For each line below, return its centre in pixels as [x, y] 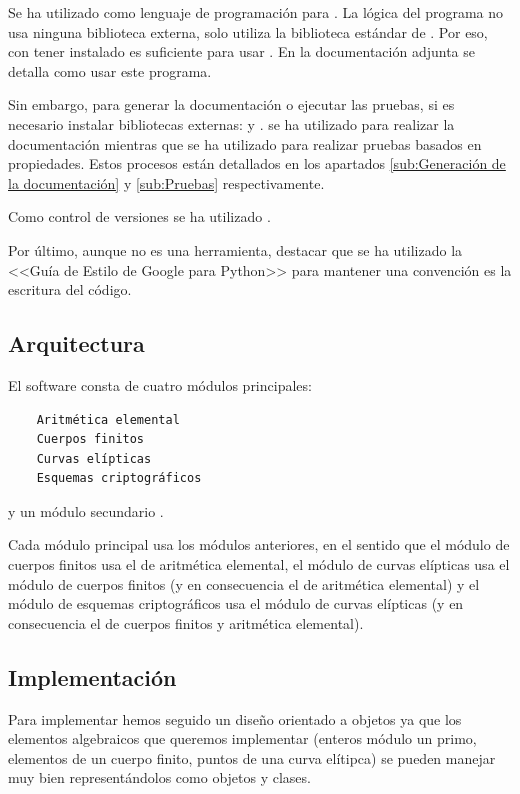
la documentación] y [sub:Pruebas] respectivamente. [166, 182]
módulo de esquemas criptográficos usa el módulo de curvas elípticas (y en [236, 603]
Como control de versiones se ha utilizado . [139, 216]
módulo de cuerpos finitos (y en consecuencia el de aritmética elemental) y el [244, 583]
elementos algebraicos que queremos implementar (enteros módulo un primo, [242, 738]
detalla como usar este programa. [110, 70]
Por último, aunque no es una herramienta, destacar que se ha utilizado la [235, 249]
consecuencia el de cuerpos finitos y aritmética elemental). [186, 622]
